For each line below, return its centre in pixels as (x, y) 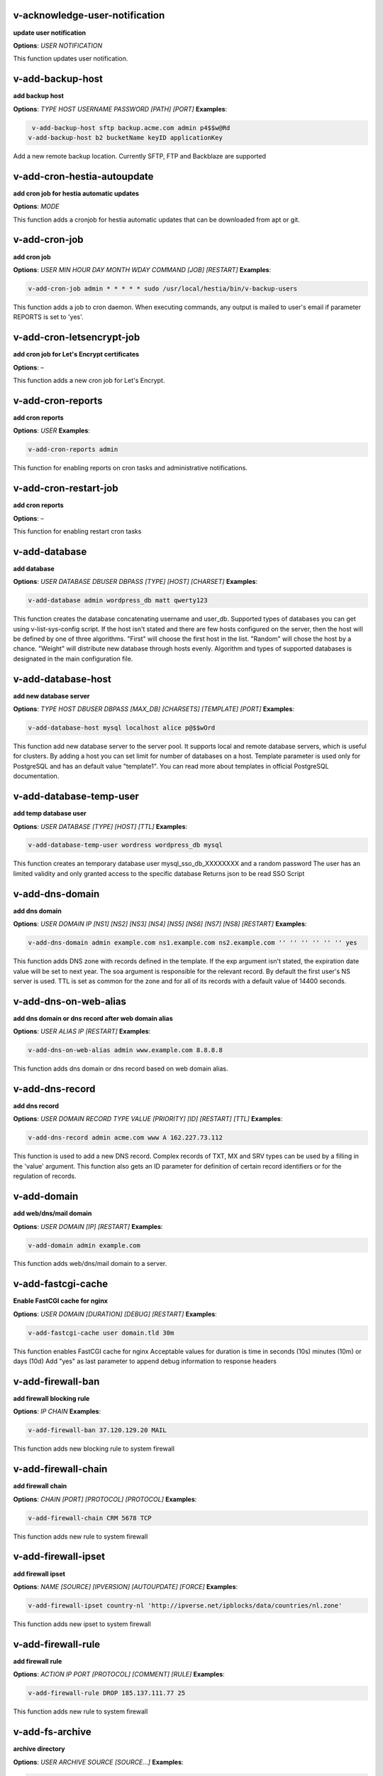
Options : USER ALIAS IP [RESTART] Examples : (82, 1032)
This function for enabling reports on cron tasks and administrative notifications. (131, 468)
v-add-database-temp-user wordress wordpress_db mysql (125, 845)
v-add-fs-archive (52, 1732)
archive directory (39, 1749)
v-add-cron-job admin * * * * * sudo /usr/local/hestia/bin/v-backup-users (163, 288)
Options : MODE (36, 207)
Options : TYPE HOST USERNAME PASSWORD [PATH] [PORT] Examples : (120, 109)
